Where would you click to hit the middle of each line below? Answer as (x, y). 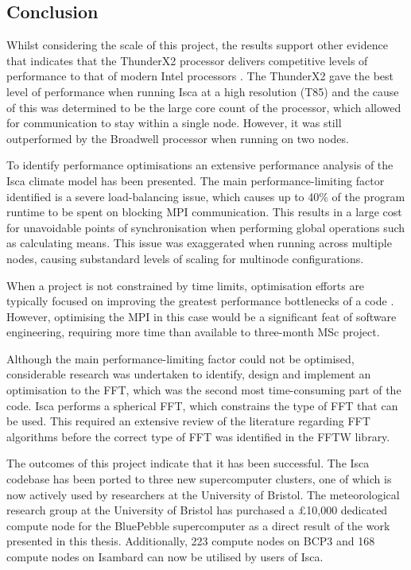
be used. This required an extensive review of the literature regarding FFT (188, 421)
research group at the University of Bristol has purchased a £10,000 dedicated (197, 510)
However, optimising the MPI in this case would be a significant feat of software (202, 316)
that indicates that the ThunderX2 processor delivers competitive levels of (187, 60)
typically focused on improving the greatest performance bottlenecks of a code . (200, 301)
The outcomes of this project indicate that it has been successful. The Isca (188, 463)
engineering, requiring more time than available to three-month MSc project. (193, 332)
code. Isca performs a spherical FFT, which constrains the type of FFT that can (202, 405)
